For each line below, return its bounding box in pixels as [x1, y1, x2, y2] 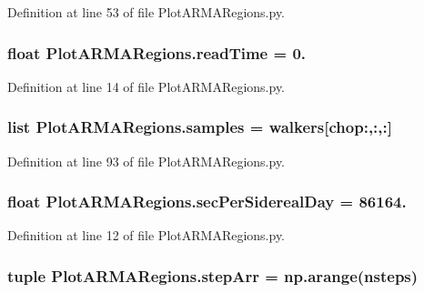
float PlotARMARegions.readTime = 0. [7, 41, 307, 64]
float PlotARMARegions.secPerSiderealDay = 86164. [7, 190, 407, 213]
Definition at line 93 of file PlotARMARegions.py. [7, 151, 286, 170]
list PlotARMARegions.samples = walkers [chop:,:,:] [7, 116, 392, 138]
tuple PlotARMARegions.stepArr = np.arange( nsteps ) [7, 264, 419, 287]
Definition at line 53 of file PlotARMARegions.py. [7, 3, 286, 21]
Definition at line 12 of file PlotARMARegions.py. [7, 226, 286, 245]
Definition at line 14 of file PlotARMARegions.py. [7, 76, 286, 96]
